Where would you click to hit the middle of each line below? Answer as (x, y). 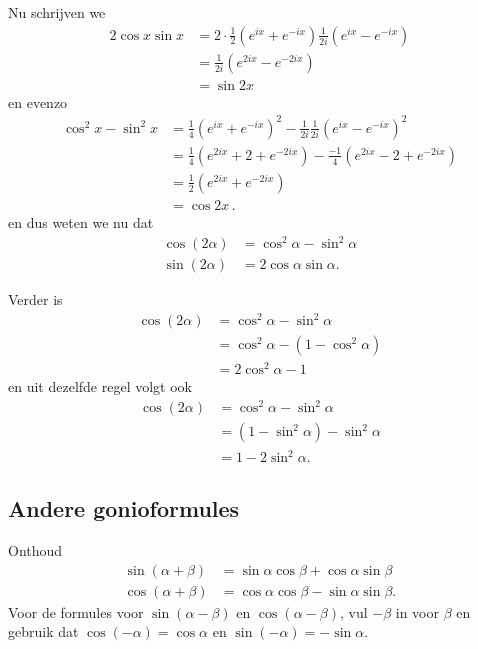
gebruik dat (43, 631)
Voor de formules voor (76, 611)
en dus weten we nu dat (81, 221)
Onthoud (35, 550)
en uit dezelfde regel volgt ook (100, 386)
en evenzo (38, 101)
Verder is (35, 299)
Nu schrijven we (57, 12)
